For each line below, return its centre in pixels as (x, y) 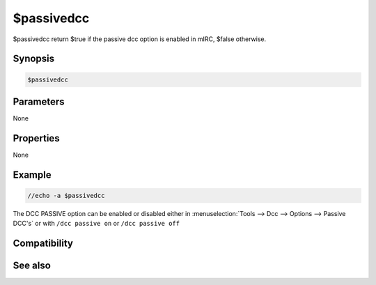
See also (32, 266)
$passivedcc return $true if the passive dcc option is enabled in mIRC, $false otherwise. (140, 39)
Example (32, 175)
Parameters (39, 101)
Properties (36, 138)
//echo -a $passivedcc (66, 195)
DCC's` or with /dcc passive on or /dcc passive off (96, 224)
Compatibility (43, 244)
